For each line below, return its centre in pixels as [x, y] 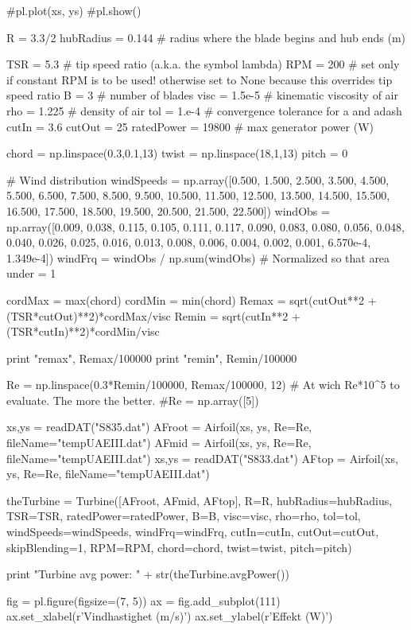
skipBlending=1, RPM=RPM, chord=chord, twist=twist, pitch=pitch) [179, 547]
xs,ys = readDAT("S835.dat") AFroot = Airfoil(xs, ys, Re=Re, [159, 427]
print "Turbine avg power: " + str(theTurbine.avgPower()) [148, 574]
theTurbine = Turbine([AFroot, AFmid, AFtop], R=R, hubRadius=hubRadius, [200, 500]
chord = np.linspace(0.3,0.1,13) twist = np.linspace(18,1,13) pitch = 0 [177, 153]
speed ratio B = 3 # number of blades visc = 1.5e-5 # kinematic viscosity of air [202, 95]
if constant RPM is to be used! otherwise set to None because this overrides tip [200, 79]
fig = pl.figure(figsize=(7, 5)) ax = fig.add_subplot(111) [143, 600]
